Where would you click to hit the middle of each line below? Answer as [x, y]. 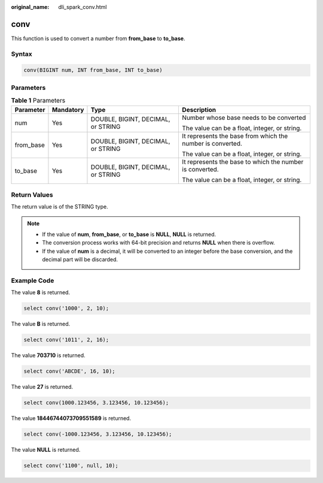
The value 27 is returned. [42, 387]
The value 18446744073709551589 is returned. [71, 418]
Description [199, 110]
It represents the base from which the [235, 136]
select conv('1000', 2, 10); [66, 308]
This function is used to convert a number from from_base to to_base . [98, 38]
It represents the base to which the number [243, 162]
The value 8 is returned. [41, 292]
